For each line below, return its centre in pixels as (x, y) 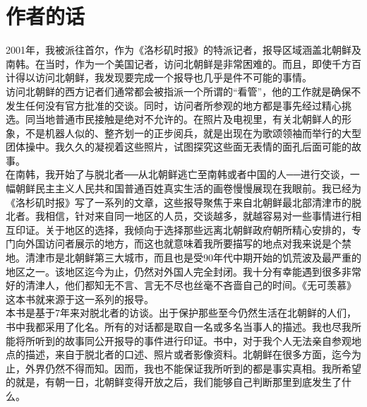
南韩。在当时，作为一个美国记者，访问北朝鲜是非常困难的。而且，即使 (169, 63)
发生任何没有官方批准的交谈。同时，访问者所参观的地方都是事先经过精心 (174, 105)
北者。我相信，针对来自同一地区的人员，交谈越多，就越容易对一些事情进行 (179, 216)
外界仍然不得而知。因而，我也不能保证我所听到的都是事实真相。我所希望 (193, 368)
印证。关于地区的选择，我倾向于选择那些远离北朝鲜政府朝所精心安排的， (183, 229)
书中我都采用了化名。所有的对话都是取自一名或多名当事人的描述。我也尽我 (179, 326)
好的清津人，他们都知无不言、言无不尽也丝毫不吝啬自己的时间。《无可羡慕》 (181, 285)
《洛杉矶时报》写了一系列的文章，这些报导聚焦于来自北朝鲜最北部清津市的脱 (183, 202)
